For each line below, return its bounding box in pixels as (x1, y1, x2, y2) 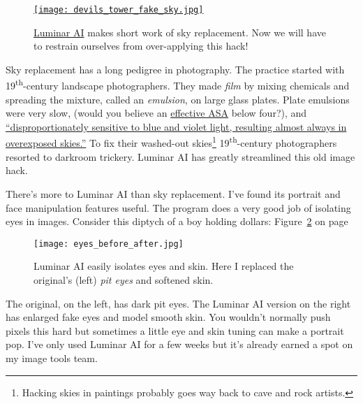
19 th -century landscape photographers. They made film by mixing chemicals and (6, 76, 350, 93)
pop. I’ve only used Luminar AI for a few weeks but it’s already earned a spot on (6, 337, 353, 352)
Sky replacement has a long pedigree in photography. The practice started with (6, 62, 345, 76)
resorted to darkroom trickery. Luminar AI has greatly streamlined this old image (6, 149, 355, 164)
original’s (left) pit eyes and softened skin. (34, 272, 214, 287)
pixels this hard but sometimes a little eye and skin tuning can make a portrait (6, 323, 344, 338)
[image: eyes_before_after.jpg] (34, 238, 184, 249)
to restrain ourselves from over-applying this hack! (34, 38, 249, 53)
